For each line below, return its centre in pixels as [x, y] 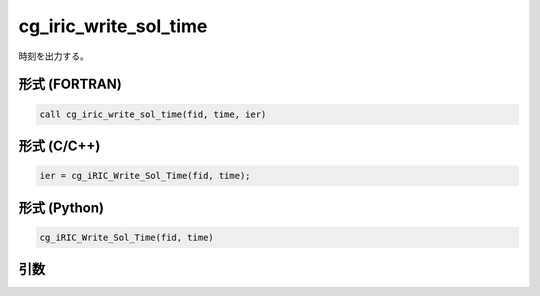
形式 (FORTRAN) [70, 84]
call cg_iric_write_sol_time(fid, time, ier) [153, 114]
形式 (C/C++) [59, 145]
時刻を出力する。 [53, 56]
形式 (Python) [61, 207]
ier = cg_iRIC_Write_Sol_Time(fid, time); [145, 176]
